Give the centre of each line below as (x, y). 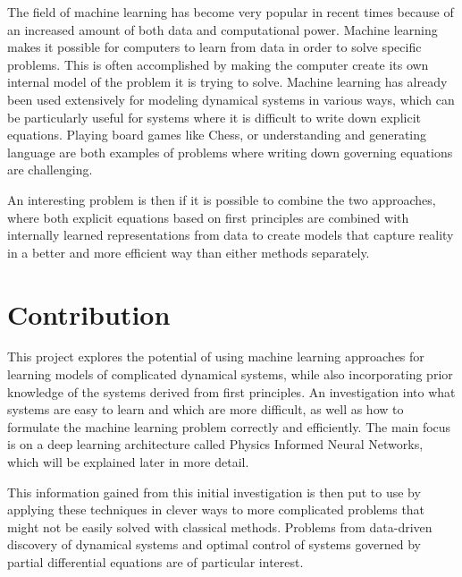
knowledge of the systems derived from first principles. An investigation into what (231, 391)
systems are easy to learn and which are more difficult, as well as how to (206, 409)
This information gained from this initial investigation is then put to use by (214, 492)
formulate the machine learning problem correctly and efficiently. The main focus (229, 426)
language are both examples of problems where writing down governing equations (230, 152)
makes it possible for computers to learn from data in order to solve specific (214, 47)
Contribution (89, 314)
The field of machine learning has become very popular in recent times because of (231, 12)
